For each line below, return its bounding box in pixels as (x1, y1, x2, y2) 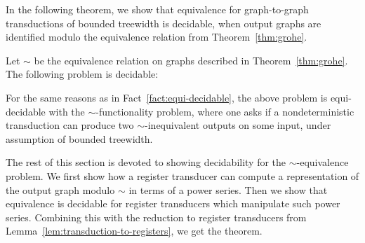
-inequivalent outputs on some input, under (145, 118, 331, 132)
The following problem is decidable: (6, 67, 159, 81)
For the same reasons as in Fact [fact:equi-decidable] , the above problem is (6, 90, 328, 104)
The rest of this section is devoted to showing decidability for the (6, 155, 286, 169)
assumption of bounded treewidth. (6, 131, 153, 146)
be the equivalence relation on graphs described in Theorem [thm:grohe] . (34, 53, 348, 67)
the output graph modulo (6, 182, 115, 197)
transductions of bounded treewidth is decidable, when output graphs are (6, 15, 321, 30)
